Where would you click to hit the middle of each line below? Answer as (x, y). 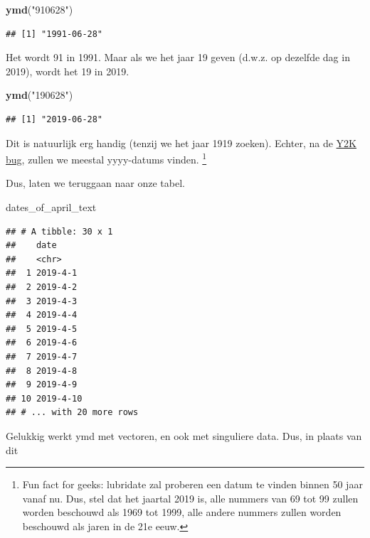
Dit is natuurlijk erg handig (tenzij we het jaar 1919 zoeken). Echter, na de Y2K (181, 142)
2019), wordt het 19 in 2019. (68, 71)
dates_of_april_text (51, 207)
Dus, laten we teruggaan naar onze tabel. (95, 183)
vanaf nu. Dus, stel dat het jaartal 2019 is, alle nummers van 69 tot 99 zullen (190, 498)
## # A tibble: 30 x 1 (59, 231)
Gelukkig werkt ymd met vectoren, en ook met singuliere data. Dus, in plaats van (184, 435)
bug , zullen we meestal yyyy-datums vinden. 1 (106, 158)
